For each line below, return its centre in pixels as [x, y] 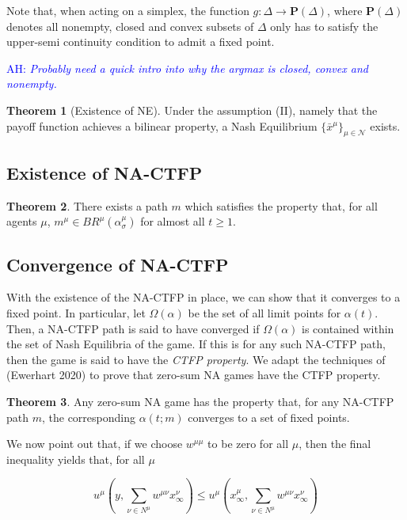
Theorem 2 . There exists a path [87, 205]
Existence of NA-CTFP [105, 172]
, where [345, 10]
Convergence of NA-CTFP [118, 264]
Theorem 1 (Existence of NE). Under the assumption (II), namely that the [192, 110]
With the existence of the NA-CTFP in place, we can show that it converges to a [203, 297]
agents [22, 221]
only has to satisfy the [324, 26]
